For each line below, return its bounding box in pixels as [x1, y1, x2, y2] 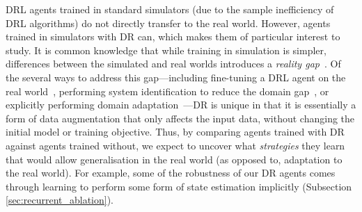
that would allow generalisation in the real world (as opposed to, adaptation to [6, 152, 343, 166]
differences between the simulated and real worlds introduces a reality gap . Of [6, 56, 341, 71]
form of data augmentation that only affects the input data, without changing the [6, 111, 355, 125]
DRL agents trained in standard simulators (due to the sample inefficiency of [6, 2, 334, 16]
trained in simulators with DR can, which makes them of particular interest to [6, 29, 340, 44]
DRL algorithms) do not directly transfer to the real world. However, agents [6, 15, 331, 30]
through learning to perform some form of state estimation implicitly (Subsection [6, 179, 352, 193]
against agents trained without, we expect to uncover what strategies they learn [6, 138, 345, 152]
